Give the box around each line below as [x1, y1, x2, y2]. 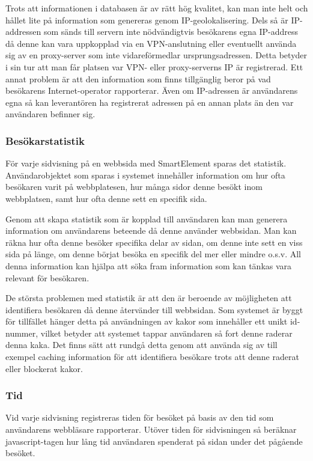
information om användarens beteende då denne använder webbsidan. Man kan [5, 224, 297, 237]
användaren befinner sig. [5, 108, 96, 120]
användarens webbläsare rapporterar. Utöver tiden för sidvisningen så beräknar [5, 423, 297, 436]
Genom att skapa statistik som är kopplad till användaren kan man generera [5, 212, 288, 225]
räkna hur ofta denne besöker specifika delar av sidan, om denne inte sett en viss [5, 236, 303, 248]
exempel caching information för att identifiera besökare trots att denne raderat [5, 350, 299, 363]
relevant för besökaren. [5, 271, 90, 284]
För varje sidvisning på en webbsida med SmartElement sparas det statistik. [5, 157, 287, 169]
